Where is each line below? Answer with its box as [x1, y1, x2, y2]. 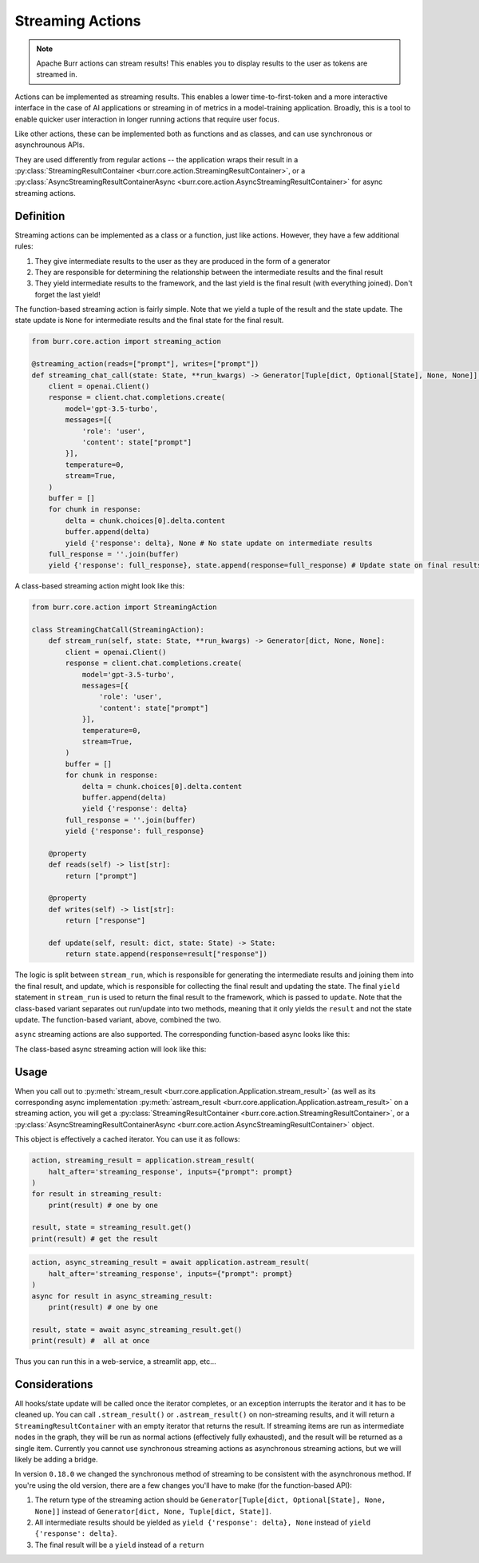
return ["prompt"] [65, 871, 137, 880]
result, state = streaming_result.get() [31, 1223, 192, 1232]
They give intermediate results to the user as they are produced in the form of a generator [34, 256, 331, 265]
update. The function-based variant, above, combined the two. [14, 1015, 222, 1024]
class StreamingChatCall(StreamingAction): [31, 625, 205, 635]
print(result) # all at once [31, 1336, 150, 1346]
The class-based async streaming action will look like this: [14, 1044, 207, 1054]
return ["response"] [65, 916, 146, 925]
